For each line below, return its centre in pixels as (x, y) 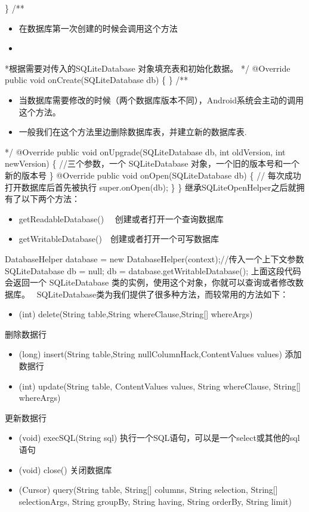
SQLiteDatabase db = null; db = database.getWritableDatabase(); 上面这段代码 (153, 270)
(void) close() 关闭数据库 (65, 469)
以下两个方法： (50, 199)
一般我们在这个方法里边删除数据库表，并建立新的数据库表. (133, 132)
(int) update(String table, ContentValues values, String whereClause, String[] (160, 386)
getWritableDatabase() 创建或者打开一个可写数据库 (119, 239)
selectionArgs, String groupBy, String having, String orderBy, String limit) (155, 501)
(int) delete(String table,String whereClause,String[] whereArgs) (136, 314)
